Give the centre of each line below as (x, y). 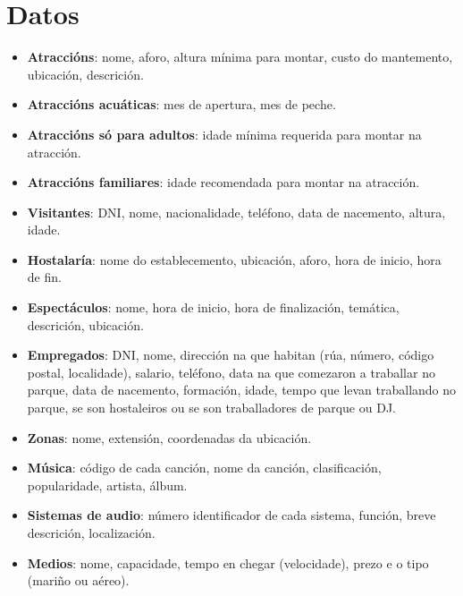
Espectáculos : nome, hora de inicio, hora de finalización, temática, (213, 307)
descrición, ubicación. (85, 324)
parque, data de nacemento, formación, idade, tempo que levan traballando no (242, 390)
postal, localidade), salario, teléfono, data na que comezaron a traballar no (231, 372)
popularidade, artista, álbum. (107, 485)
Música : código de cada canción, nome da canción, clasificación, (204, 468)
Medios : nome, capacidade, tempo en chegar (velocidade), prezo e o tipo (228, 562)
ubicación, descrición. (85, 74)
